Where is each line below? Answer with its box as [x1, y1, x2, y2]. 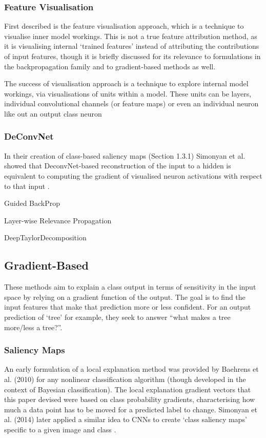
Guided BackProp [4, 198, 60, 208]
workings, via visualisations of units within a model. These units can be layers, [4, 88, 252, 99]
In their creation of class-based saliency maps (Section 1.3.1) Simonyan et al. [4, 150, 245, 161]
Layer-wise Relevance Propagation [4, 215, 112, 225]
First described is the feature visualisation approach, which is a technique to [4, 21, 244, 31]
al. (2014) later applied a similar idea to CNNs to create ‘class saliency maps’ [4, 414, 247, 425]
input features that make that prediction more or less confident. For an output [4, 301, 251, 312]
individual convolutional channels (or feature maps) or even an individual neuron [4, 98, 259, 109]
